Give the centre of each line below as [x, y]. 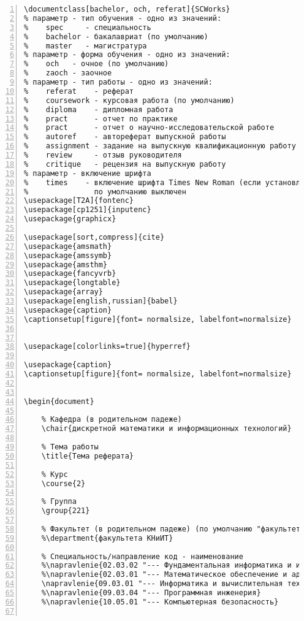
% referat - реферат [79, 91]
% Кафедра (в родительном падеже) [112, 420]
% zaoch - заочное [68, 73]
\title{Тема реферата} [87, 456]
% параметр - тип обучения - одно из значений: [123, 18]
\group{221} [66, 511]
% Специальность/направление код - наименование [142, 556]
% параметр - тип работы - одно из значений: [118, 82]
